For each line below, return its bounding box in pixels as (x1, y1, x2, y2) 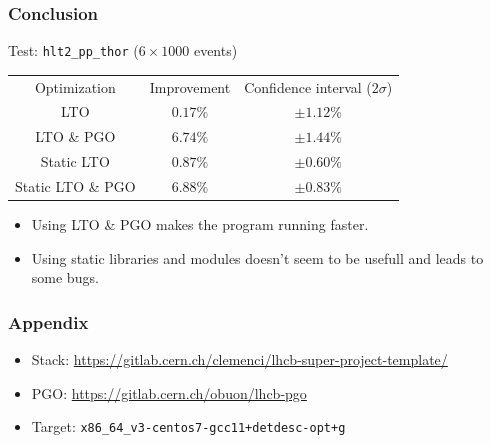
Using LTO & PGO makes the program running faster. (31, 214, 369, 235)
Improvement (149, 76, 231, 97)
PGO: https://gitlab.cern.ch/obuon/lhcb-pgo (31, 382, 307, 403)
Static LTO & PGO (15, 176, 136, 196)
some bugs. (31, 267, 99, 288)
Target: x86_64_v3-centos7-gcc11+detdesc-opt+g (31, 416, 346, 437)
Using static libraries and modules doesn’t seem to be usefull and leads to (31, 247, 484, 268)
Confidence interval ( (244, 76, 372, 97)
